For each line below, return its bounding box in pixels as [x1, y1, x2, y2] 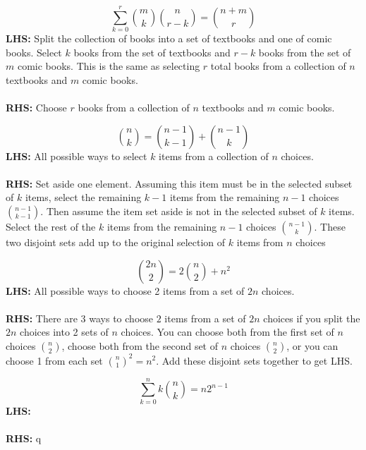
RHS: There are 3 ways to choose [6, 310, 154, 325]
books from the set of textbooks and [73, 44, 231, 59]
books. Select [6, 44, 62, 59]
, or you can [286, 339, 338, 353]
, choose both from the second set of [61, 339, 219, 353]
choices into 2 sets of [20, 324, 109, 339]
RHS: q [6, 430, 42, 445]
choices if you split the [263, 310, 360, 325]
